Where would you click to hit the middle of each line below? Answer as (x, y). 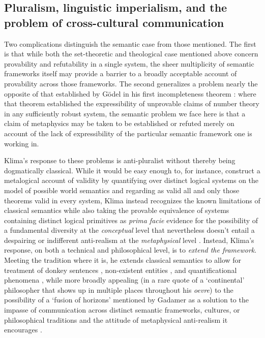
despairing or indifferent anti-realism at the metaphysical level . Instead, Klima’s (129, 240)
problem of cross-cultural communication (114, 22)
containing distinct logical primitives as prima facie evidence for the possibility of (131, 220)
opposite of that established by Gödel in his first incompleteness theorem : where (130, 93)
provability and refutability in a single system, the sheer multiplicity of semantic (129, 63)
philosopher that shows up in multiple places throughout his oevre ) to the (119, 289)
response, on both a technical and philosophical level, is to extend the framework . (130, 250)
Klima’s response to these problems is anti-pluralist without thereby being (120, 160)
